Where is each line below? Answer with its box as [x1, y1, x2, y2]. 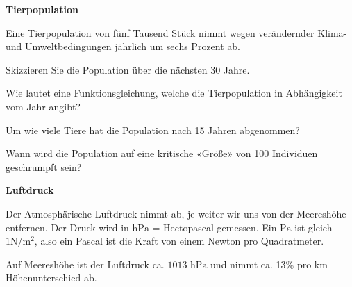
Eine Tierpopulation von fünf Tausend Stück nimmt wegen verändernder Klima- [6, 25, 347, 40]
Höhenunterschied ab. [6, 270, 97, 285]
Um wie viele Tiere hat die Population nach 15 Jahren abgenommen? [6, 122, 300, 137]
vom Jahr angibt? [6, 99, 81, 113]
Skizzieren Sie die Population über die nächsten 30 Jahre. [6, 62, 250, 76]
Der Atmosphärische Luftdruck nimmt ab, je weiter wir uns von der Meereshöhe [6, 206, 346, 220]
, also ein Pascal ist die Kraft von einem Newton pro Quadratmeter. [34, 233, 324, 248]
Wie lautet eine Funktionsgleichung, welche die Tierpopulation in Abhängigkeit [6, 85, 342, 100]
